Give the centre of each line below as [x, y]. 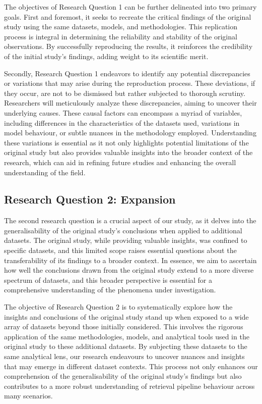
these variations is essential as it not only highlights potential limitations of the [126, 142]
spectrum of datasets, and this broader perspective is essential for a [108, 280]
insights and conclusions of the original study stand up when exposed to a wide [126, 316]
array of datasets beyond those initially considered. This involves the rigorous [124, 326]
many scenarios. [28, 396]
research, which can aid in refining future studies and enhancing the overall [120, 162]
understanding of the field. [45, 172]
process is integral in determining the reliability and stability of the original [121, 36]
